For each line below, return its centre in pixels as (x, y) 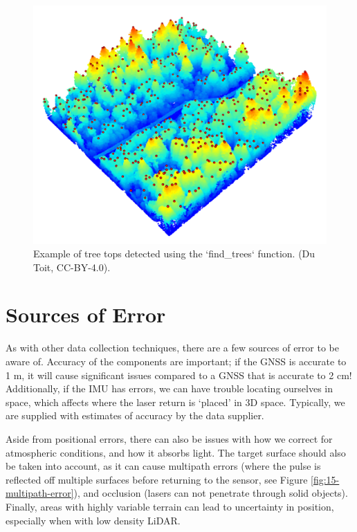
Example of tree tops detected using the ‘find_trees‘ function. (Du (174, 254)
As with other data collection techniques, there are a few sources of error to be (172, 348)
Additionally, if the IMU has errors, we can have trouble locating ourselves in (170, 388)
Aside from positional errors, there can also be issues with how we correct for (169, 438)
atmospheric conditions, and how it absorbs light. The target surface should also (176, 452)
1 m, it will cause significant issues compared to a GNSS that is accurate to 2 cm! (179, 375)
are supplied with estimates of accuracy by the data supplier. (135, 415)
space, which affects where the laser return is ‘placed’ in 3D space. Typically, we (175, 402)
